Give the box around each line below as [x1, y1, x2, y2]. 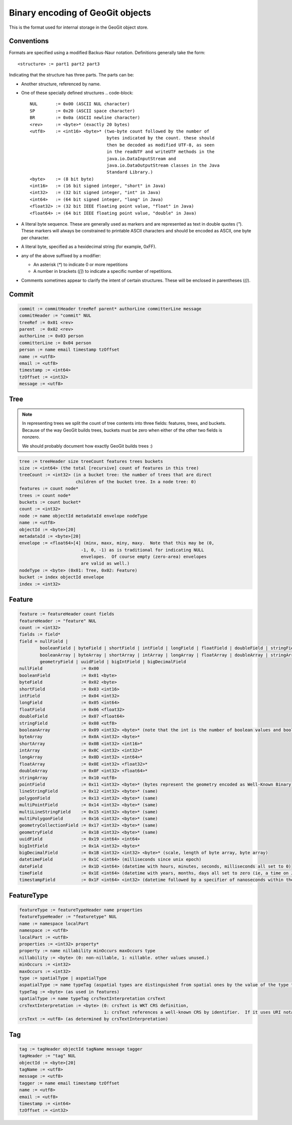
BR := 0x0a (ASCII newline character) [30, 115, 141, 120]
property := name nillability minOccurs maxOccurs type [19, 948, 156, 953]
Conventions [9, 37, 49, 45]
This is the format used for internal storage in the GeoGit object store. [9, 24, 148, 30]
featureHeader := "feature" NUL [19, 618, 97, 624]
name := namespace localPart [19, 921, 89, 926]
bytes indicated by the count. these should [106, 135, 215, 141]
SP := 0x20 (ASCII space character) [30, 108, 135, 114]
